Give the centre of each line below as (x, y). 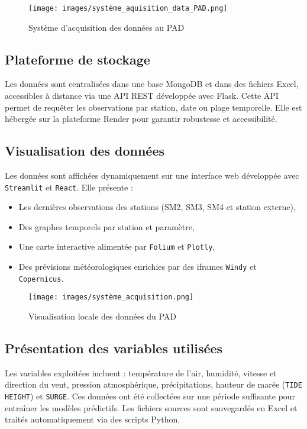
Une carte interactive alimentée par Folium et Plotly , (117, 246)
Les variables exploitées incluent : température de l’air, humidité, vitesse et (141, 372)
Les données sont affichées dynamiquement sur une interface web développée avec (152, 175)
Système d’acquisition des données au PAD (106, 27)
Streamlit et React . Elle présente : (69, 187)
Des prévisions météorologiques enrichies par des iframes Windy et (138, 267)
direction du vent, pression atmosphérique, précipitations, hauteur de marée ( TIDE (153, 384)
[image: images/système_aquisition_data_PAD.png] (128, 8)
